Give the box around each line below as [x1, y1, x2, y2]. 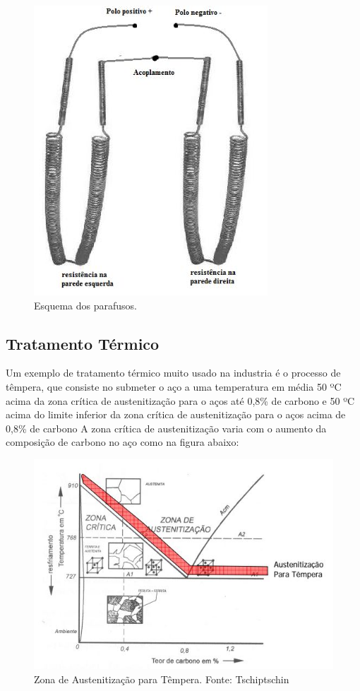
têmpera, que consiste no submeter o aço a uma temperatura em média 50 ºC [6, 379, 342, 394]
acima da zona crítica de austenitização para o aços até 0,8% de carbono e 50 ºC [6, 393, 355, 408]
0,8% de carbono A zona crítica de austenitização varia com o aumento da [6, 420, 327, 435]
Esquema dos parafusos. [34, 297, 137, 312]
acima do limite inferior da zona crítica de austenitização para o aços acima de [6, 407, 346, 422]
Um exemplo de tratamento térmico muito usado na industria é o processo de [6, 365, 341, 380]
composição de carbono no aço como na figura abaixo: [6, 435, 239, 449]
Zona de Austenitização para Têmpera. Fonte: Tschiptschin [34, 671, 289, 686]
